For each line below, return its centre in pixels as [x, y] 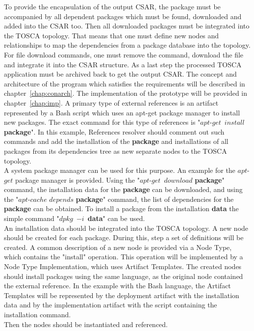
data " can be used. [116, 218]
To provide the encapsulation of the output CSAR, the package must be [112, 6]
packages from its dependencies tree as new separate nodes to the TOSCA [115, 151]
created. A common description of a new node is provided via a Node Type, [118, 247]
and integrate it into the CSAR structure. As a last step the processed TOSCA [123, 64]
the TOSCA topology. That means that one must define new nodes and [112, 35]
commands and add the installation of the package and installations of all [116, 141]
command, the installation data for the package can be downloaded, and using [123, 189]
